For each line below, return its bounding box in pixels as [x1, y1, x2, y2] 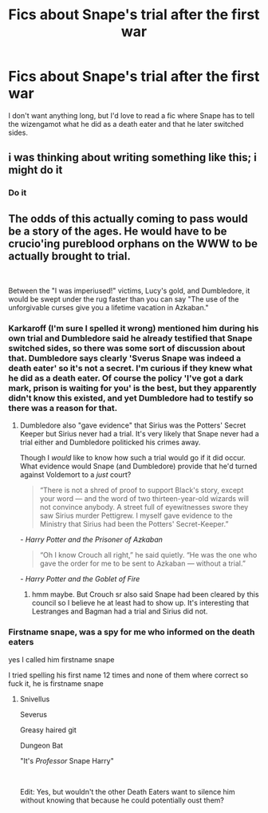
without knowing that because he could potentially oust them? [19, 795, 225, 805]
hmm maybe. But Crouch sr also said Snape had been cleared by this [31, 590, 259, 599]
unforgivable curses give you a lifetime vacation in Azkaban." [8, 303, 209, 313]
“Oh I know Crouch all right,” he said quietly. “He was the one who [39, 551, 258, 560]
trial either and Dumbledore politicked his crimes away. [19, 437, 201, 448]
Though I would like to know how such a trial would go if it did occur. [19, 453, 246, 463]
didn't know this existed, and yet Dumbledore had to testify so [8, 393, 254, 404]
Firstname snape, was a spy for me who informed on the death [8, 626, 255, 637]
